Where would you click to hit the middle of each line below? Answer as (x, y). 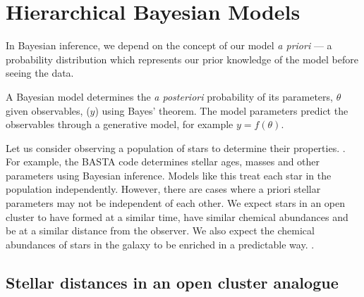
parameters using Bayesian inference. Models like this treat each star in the (169, 175)
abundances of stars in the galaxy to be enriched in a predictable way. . (160, 244)
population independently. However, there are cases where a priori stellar (163, 189)
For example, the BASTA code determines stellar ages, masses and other (163, 162)
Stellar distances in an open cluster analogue (172, 282)
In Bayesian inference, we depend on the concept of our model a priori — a (169, 45)
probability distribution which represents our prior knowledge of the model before (182, 59)
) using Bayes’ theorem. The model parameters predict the (222, 110)
